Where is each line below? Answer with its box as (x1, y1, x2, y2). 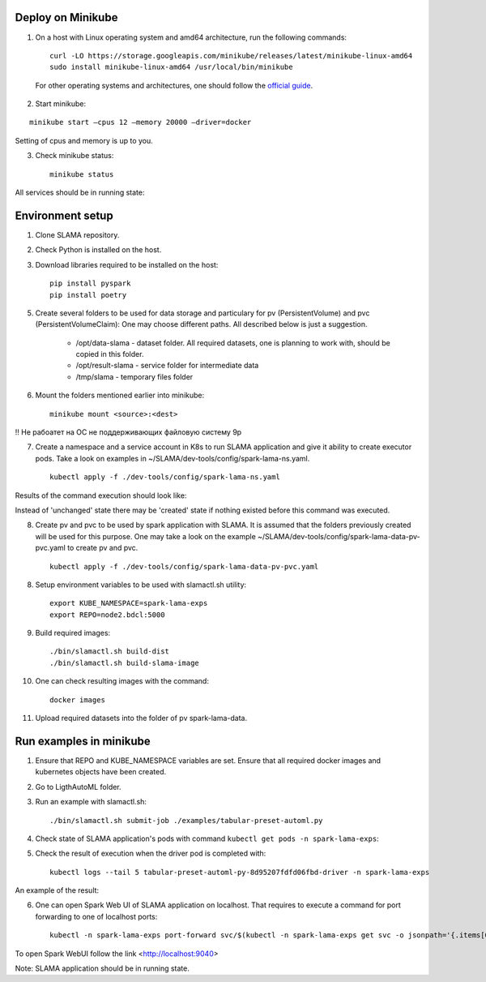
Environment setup (15, 208, 113, 222)
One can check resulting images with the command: (35, 676, 210, 686)
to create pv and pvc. (67, 543, 139, 553)
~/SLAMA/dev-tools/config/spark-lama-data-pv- (257, 531, 420, 541)
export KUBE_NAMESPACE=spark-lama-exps (49, 598, 208, 608)
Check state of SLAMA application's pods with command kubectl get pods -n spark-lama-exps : (35, 834, 380, 843)
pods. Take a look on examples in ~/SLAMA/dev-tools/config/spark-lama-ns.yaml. (35, 453, 310, 463)
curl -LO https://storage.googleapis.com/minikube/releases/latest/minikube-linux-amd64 (49, 51, 413, 60)
